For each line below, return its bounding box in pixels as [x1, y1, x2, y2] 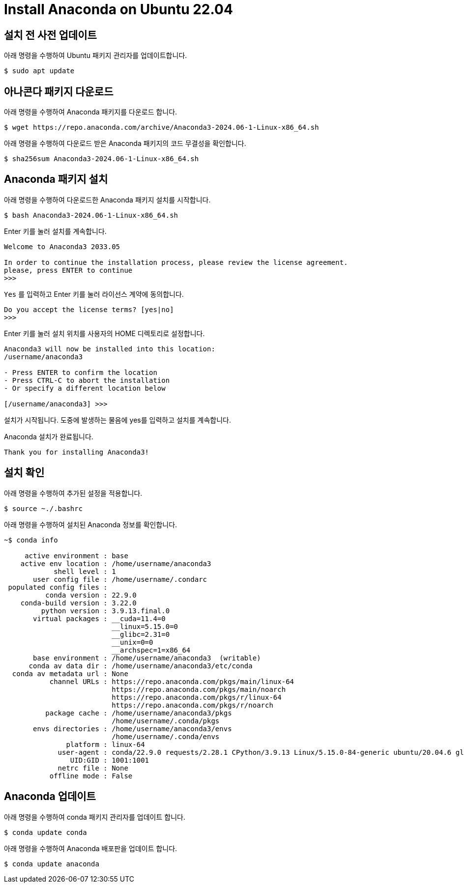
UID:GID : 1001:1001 [70, 756, 149, 764]
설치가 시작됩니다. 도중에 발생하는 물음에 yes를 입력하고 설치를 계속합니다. [4, 415, 231, 424]
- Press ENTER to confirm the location [4, 368, 157, 376]
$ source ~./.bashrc [4, 504, 83, 513]
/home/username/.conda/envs [112, 732, 220, 741]
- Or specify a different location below [4, 384, 166, 392]
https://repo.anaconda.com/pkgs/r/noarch [112, 701, 273, 709]
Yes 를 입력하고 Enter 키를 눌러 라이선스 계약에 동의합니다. [4, 289, 184, 298]
